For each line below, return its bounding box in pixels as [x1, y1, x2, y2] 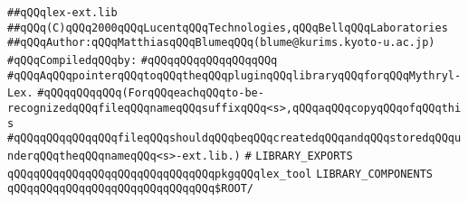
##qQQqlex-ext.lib [7, 6, 118, 19]
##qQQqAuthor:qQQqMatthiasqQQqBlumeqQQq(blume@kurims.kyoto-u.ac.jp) [7, 36, 435, 50]
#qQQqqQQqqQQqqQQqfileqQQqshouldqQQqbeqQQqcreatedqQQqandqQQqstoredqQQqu [7, 132, 462, 145]
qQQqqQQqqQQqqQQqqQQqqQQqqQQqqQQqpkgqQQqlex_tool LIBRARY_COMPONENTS [7, 167, 433, 180]
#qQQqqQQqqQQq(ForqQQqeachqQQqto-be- [37, 87, 264, 100]
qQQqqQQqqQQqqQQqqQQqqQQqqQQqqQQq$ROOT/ [7, 182, 254, 196]
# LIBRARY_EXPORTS [244, 149, 353, 162]
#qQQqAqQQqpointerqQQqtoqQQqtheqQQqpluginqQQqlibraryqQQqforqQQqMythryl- [7, 69, 462, 82]
